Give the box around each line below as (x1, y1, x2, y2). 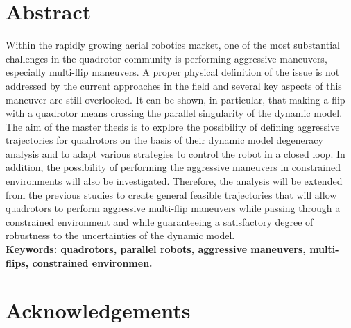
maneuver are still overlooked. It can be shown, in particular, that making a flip (6, 92, 345, 106)
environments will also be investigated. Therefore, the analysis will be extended (6, 174, 343, 188)
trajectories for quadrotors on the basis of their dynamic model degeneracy (6, 133, 323, 147)
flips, (6, 255, 29, 270)
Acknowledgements (6, 296, 191, 325)
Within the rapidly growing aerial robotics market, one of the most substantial (6, 38, 340, 52)
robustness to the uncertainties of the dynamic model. (6, 228, 235, 243)
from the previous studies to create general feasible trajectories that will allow (6, 187, 337, 202)
